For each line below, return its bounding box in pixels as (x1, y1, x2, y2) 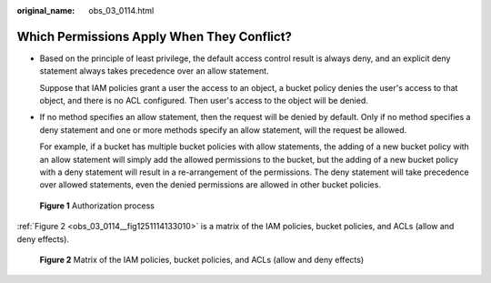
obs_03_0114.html (88, 5, 155, 15)
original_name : (16, 5, 75, 15)
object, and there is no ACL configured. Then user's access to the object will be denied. (39, 96, 368, 106)
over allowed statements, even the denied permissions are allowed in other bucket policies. (39, 179, 382, 190)
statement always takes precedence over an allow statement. (39, 66, 269, 76)
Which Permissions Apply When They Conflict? (16, 28, 293, 45)
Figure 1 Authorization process (39, 200, 155, 211)
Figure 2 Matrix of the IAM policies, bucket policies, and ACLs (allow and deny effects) (39, 254, 364, 265)
